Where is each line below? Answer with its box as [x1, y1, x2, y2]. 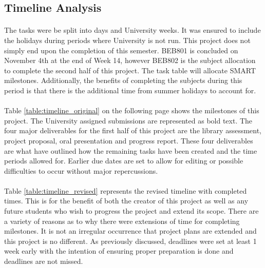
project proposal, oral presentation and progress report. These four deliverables [4, 135, 253, 146]
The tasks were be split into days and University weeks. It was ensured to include [4, 25, 261, 35]
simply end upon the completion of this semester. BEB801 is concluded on [4, 45, 238, 55]
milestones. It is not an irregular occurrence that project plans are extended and [4, 225, 257, 236]
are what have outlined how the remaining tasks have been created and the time [4, 145, 257, 156]
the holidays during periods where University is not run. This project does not [4, 34, 251, 45]
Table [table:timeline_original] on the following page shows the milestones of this [4, 105, 259, 116]
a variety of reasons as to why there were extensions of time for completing [4, 215, 240, 226]
